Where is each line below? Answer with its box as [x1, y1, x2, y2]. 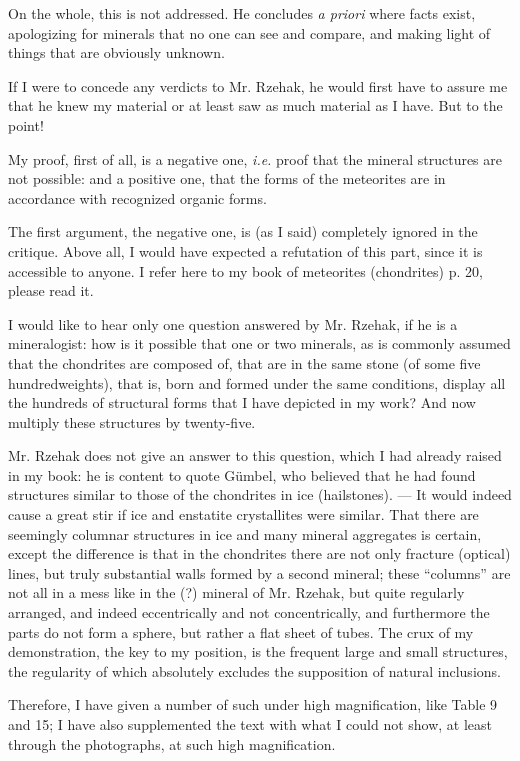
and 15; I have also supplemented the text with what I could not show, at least [8, 714, 493, 734]
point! [8, 114, 44, 135]
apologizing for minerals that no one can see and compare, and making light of [8, 22, 491, 43]
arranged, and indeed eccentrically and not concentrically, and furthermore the [8, 602, 490, 623]
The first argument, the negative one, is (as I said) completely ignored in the [8, 221, 478, 242]
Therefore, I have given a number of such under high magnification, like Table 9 [8, 694, 498, 715]
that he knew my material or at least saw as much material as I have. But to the [8, 95, 503, 116]
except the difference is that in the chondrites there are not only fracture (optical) [8, 543, 511, 564]
